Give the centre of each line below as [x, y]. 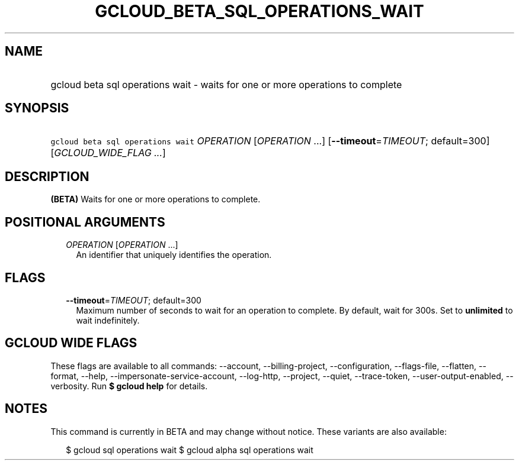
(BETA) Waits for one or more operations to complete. [156, 199]
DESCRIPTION [47, 176]
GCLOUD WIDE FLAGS [71, 343]
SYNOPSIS [37, 108]
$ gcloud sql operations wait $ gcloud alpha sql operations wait [190, 450]
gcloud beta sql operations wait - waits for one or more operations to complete [226, 84]
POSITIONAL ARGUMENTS [85, 222]
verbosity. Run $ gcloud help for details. [129, 386]
